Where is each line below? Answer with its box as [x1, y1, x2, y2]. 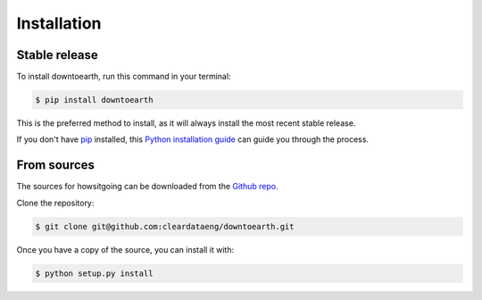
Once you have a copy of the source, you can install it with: [16, 244, 235, 254]
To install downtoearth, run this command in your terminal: [16, 71, 231, 82]
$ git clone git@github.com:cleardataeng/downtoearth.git [35, 221, 295, 231]
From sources [16, 157, 96, 173]
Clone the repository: [16, 197, 95, 208]
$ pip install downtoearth [35, 95, 154, 105]
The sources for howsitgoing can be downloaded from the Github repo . [16, 181, 278, 192]
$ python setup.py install [35, 268, 154, 279]
